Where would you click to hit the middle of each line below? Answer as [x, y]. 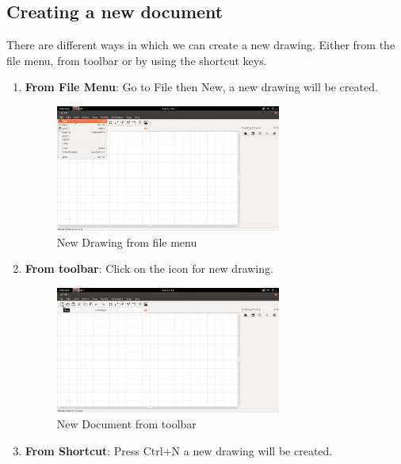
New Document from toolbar [126, 423]
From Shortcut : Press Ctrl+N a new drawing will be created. [179, 450]
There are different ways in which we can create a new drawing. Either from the [201, 45]
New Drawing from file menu [127, 242]
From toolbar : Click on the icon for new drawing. [149, 268]
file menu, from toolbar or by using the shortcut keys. [137, 60]
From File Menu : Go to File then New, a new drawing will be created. [201, 87]
